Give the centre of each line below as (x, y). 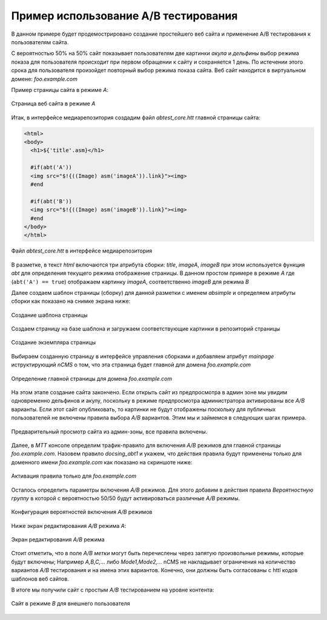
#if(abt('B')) (51, 201)
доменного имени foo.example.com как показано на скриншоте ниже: (102, 462)
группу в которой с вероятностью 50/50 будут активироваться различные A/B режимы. (126, 498)
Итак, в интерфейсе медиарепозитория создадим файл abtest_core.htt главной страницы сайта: (136, 117)
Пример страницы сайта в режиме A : (60, 90)
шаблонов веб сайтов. (40, 579)
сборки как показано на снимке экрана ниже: (71, 301)
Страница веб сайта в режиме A (53, 104)
